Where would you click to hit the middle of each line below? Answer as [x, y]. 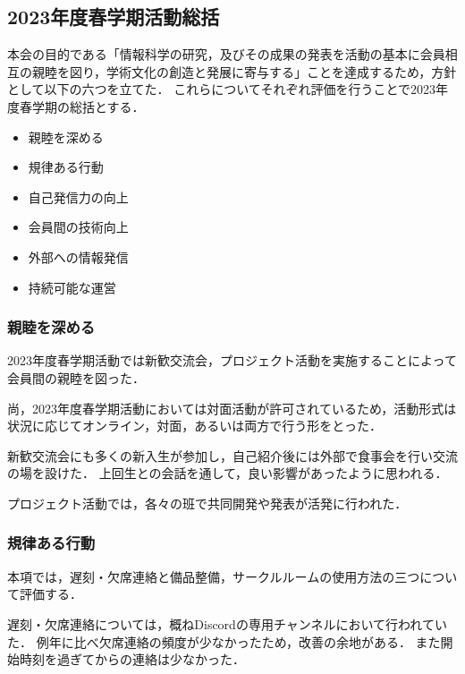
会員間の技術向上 [78, 227]
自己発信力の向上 [78, 196]
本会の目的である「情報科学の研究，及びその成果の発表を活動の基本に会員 [226, 54]
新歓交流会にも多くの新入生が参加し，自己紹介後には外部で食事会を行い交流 [232, 455]
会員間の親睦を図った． [76, 377]
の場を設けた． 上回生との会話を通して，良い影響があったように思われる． [228, 473]
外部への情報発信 [78, 256]
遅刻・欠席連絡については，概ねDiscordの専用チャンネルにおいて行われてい [227, 623]
